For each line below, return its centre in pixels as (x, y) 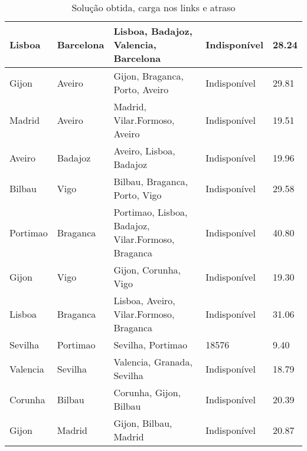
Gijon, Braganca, (149, 76)
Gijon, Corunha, (147, 270)
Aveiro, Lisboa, (144, 151)
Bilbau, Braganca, (151, 181)
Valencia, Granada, (153, 362)
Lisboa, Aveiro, (144, 300)
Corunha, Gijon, (147, 392)
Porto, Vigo (138, 195)
